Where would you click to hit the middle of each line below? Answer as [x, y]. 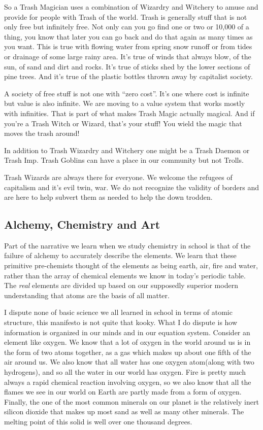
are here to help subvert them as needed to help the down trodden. [108, 197]
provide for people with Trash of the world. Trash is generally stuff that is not [126, 16]
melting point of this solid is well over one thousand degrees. [98, 421]
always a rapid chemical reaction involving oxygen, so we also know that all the [128, 382]
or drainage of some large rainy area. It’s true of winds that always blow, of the [128, 56]
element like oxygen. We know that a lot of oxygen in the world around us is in [127, 342]
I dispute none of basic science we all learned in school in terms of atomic [118, 312]
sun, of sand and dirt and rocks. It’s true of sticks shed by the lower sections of [127, 66]
